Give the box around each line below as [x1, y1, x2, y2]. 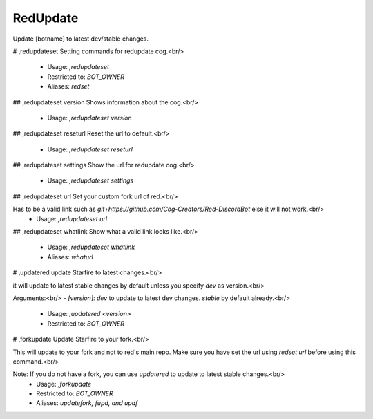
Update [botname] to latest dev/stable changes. [12, 35, 149, 43]
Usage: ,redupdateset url [36, 214, 107, 223]
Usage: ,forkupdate [36, 380, 92, 388]
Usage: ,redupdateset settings [47, 176, 134, 185]
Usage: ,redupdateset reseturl [47, 145, 133, 153]
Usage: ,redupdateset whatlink [47, 243, 135, 252]
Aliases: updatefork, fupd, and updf [36, 399, 138, 407]
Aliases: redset [47, 82, 90, 91]
